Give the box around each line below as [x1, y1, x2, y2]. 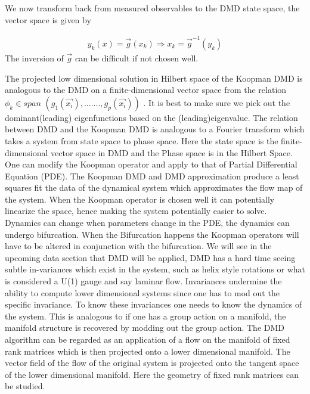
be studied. [5, 380, 45, 392]
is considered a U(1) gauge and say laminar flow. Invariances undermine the [5, 275, 282, 287]
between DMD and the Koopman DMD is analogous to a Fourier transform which [5, 123, 305, 135]
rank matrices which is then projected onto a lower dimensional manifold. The [5, 345, 290, 357]
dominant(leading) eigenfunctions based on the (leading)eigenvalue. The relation [5, 111, 298, 123]
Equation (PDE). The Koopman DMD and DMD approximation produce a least [5, 169, 299, 182]
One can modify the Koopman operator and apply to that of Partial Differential [5, 158, 297, 170]
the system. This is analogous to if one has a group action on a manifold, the [5, 309, 286, 322]
